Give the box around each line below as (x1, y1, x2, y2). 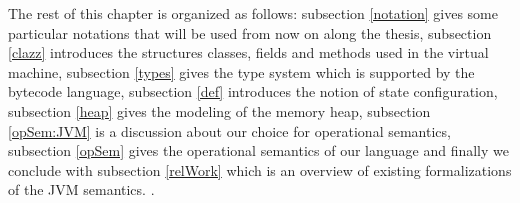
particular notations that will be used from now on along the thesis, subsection (8, 22, 492, 43)
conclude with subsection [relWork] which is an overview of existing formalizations (8, 159, 512, 180)
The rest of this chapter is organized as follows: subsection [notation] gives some (8, 3, 498, 23)
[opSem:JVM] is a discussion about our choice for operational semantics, (8, 120, 451, 141)
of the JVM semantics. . (8, 179, 155, 200)
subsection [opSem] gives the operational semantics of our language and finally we (8, 140, 509, 161)
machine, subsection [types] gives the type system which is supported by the (8, 61, 475, 82)
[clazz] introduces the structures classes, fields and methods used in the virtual (8, 42, 489, 63)
